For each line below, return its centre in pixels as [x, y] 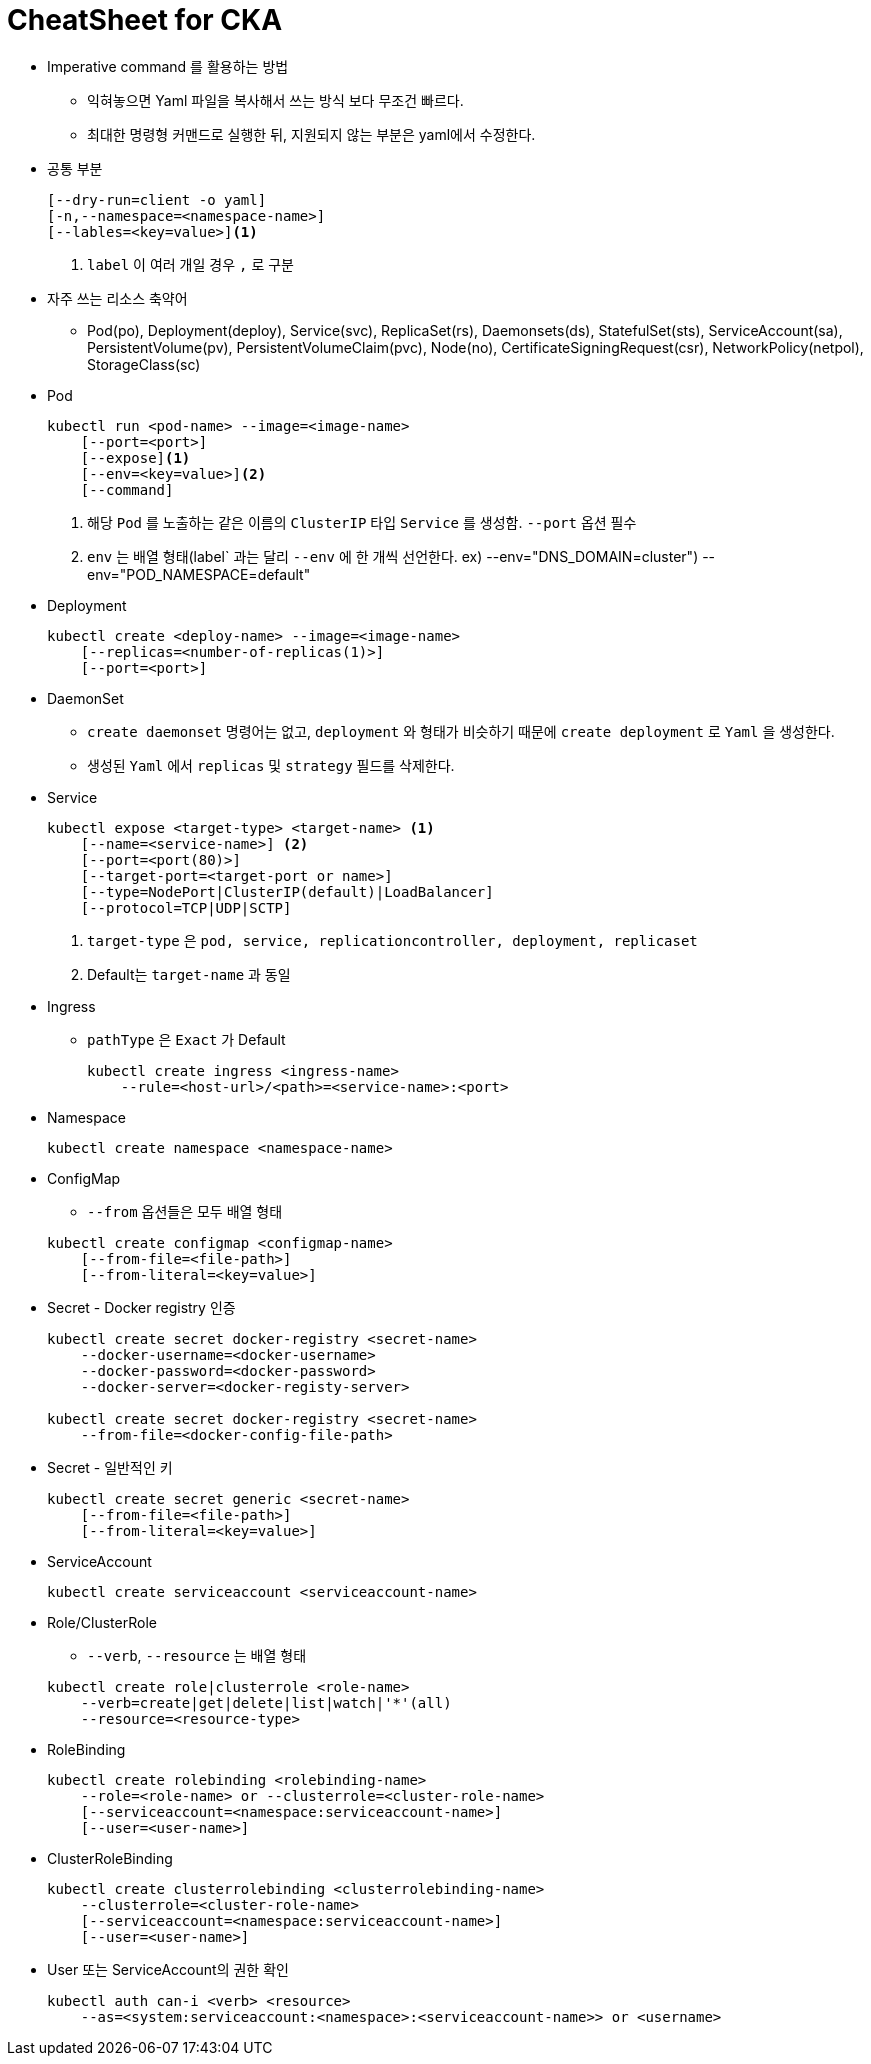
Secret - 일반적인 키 [110, 1467]
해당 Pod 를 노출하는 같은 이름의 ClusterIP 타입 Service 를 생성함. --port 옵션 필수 [362, 522]
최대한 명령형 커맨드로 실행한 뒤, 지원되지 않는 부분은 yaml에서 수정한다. [311, 134]
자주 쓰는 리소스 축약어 [117, 298]
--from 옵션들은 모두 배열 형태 [185, 1211]
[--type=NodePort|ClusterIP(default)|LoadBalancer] [287, 891]
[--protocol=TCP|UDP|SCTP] [186, 907]
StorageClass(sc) [144, 364]
